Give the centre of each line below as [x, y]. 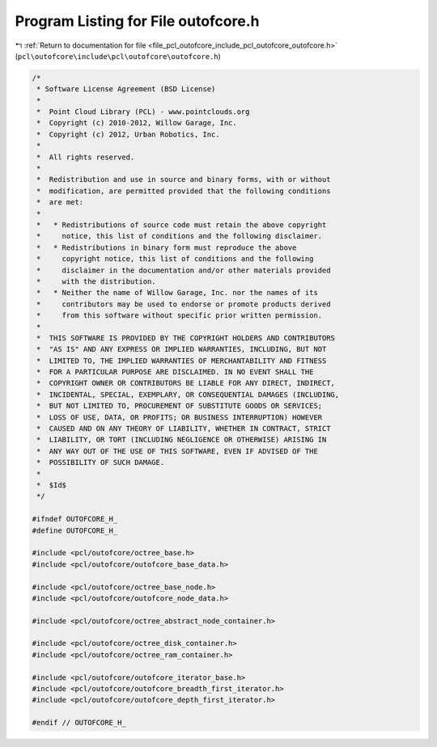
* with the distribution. [97, 281]
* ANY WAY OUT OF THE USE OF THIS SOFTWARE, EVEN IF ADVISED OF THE [178, 451]
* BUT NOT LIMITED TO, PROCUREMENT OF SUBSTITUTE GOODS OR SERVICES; [180, 406]
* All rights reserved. [86, 157]
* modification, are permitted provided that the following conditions [184, 191]
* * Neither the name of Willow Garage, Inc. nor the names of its [178, 293]
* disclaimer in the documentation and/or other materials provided [184, 270]
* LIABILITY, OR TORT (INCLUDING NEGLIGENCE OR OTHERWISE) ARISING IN [182, 440]
